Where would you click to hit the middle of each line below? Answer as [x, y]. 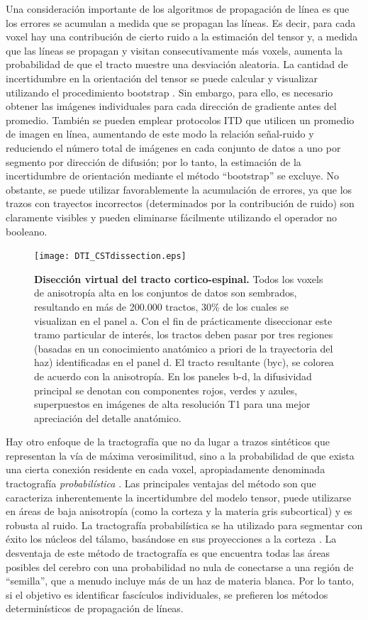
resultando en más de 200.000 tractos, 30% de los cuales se [162, 306]
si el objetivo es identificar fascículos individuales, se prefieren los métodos [167, 594]
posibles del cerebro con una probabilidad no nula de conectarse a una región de [180, 566]
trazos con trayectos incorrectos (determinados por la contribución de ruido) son [180, 203]
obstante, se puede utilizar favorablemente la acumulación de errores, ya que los [179, 189]
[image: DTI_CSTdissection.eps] [110, 256]
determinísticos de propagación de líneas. [95, 608]
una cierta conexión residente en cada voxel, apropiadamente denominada [166, 469]
